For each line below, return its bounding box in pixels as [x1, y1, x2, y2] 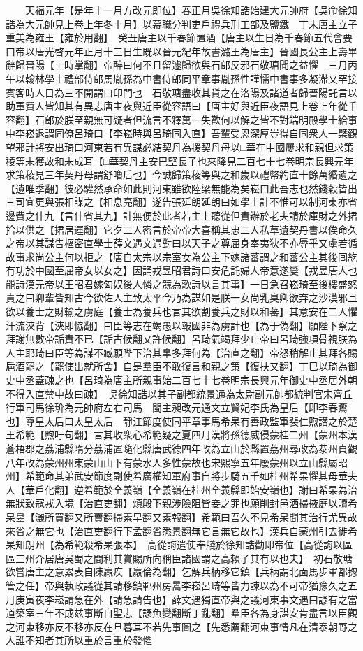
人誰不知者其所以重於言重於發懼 [6, 633, 152, 648]
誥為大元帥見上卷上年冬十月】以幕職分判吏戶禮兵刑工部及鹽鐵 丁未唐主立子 [6, 16, 357, 31]
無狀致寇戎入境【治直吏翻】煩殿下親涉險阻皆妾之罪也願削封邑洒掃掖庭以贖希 [6, 496, 357, 510]
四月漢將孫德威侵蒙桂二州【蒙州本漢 [191, 427, 357, 442]
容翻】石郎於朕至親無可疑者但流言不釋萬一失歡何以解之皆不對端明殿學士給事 [6, 112, 357, 127]
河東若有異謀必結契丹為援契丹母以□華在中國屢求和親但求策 [83, 139, 354, 154]
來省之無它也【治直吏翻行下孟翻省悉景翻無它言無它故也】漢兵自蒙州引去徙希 [6, 523, 357, 538]
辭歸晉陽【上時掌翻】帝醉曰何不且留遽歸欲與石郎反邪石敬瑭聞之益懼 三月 [6, 57, 348, 72]
